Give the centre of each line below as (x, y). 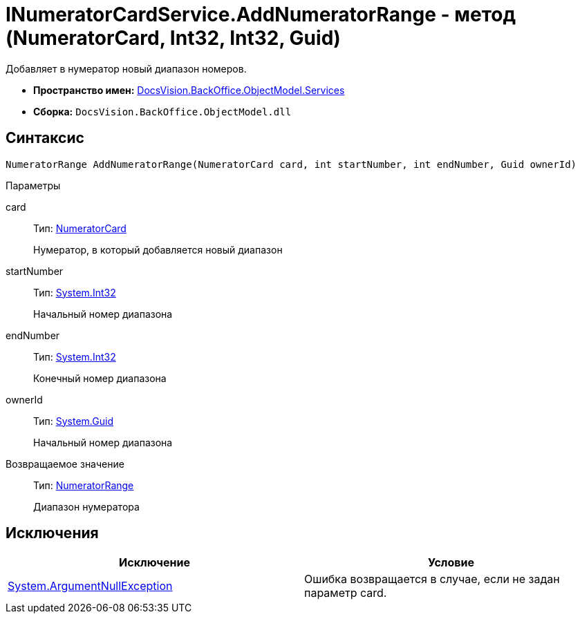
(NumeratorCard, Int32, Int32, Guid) (173, 38)
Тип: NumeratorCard (80, 228)
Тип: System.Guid (73, 421)
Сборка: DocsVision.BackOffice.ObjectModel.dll (162, 111)
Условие (451, 563)
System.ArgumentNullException (90, 586)
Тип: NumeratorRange (84, 485)
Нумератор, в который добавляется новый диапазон (158, 249)
